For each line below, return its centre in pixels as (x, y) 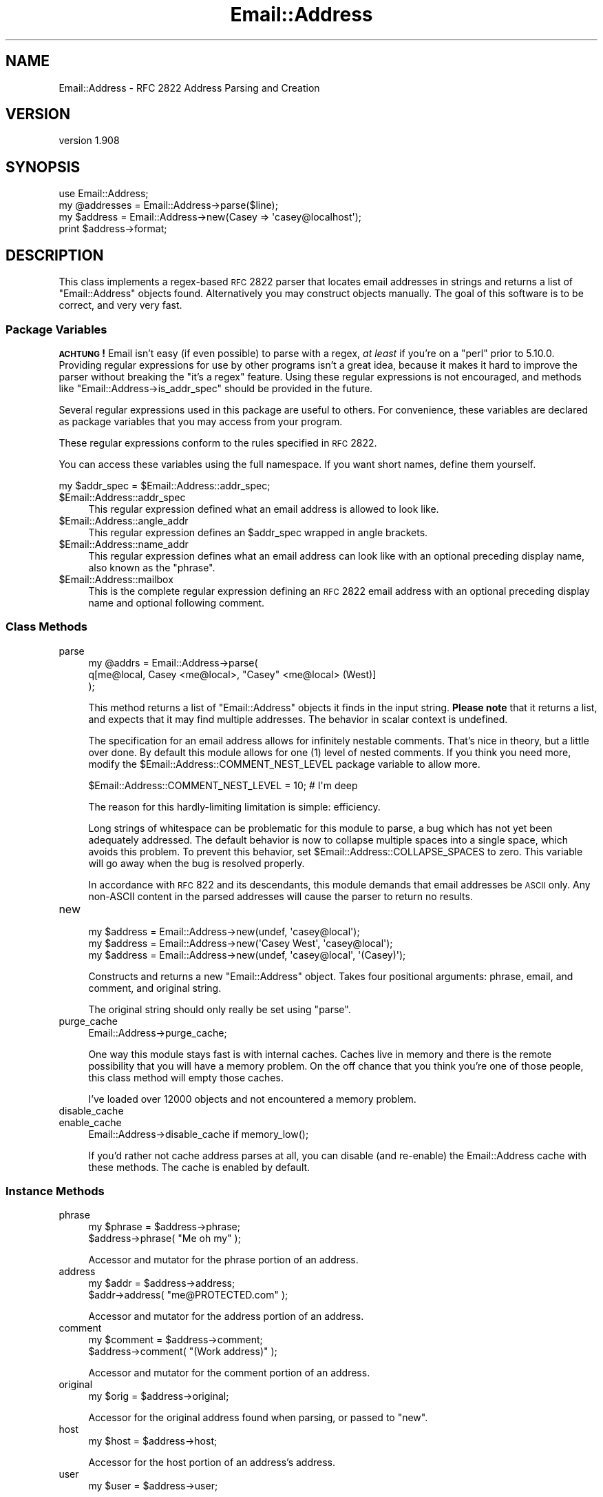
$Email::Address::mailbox (116, 579)
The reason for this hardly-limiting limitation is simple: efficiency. (234, 806)
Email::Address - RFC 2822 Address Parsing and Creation (189, 88)
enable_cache (90, 1122)
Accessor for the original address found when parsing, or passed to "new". (258, 1418)
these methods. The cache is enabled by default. (199, 1167)
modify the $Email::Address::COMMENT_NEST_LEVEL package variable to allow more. (284, 764)
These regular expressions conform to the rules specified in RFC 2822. (218, 442)
